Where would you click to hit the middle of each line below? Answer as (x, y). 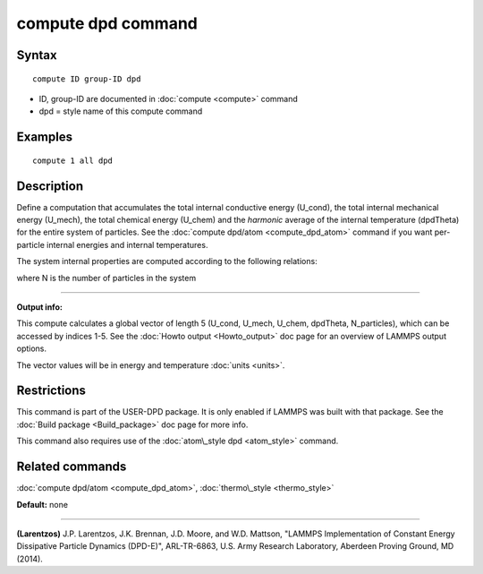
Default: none (42, 504)
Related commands (72, 467)
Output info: (39, 307)
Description (50, 186)
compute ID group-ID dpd (87, 79)
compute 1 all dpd (73, 160)
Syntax (37, 55)
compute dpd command (107, 23)
